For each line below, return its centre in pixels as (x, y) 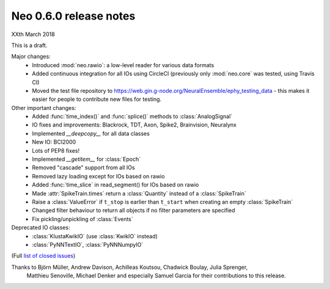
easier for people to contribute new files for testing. (97, 99)
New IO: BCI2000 (54, 142)
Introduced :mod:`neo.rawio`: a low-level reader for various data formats (123, 65)
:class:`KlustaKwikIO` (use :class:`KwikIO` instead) (95, 236)
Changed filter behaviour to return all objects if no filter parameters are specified (134, 210)
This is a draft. (29, 45)
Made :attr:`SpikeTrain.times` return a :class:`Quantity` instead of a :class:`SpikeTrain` (139, 193)
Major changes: (31, 57)
